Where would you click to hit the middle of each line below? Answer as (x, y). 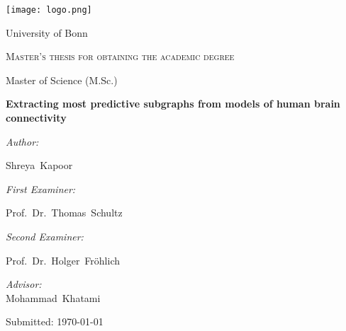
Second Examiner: (45, 236)
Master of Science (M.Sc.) (62, 80)
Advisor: (24, 284)
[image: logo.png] (49, 10)
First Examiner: (41, 188)
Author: (22, 141)
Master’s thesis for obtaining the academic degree (120, 56)
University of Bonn (47, 32)
